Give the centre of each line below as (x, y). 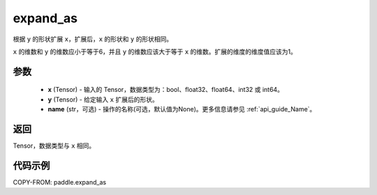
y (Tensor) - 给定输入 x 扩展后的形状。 (103, 99)
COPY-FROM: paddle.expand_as (60, 182)
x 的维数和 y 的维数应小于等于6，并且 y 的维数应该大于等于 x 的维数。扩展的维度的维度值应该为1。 (155, 52)
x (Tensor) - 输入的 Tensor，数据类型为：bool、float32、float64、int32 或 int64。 (166, 90)
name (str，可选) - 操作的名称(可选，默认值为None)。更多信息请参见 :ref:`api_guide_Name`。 (182, 109)
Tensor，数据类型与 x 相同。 (54, 146)
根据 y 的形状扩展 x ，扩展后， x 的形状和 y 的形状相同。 (93, 39)
